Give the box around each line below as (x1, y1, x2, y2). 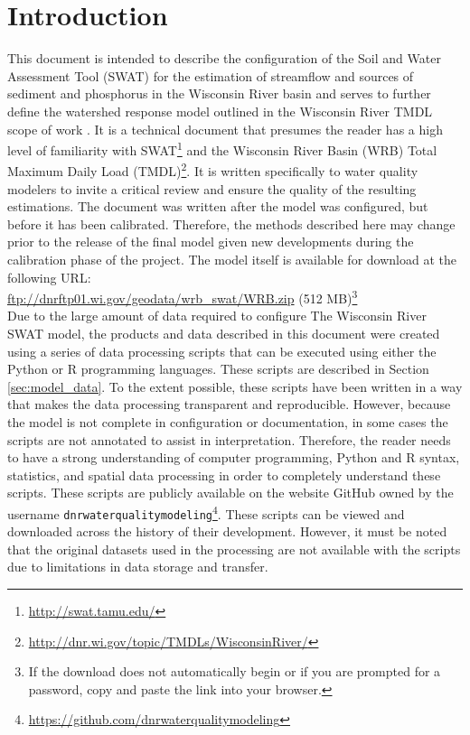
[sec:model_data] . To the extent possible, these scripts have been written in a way (7, 377, 463, 395)
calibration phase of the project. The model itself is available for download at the (7, 249, 456, 268)
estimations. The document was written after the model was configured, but (7, 197, 428, 216)
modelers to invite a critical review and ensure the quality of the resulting (7, 179, 417, 198)
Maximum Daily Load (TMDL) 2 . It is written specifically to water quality (7, 159, 418, 180)
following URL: (7, 267, 91, 286)
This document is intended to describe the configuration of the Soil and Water (7, 49, 441, 68)
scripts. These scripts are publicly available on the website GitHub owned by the (7, 483, 454, 502)
